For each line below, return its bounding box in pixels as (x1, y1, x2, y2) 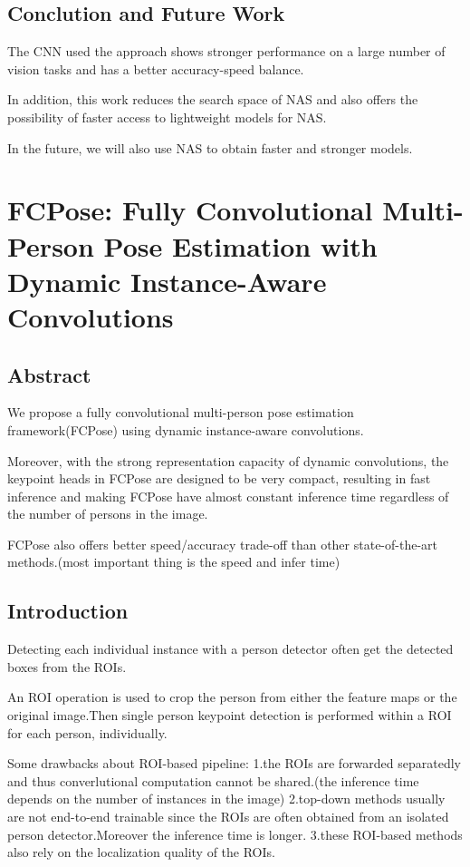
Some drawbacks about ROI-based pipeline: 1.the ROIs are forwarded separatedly (7, 754, 462, 773)
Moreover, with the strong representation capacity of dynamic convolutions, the (7, 451, 449, 470)
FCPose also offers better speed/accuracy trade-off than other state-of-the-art (7, 534, 438, 553)
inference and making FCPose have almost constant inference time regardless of (7, 486, 449, 505)
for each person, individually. (7, 723, 168, 742)
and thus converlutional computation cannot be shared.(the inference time (7, 771, 419, 790)
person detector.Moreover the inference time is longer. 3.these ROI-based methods (7, 824, 463, 843)
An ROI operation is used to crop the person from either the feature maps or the (7, 687, 457, 706)
